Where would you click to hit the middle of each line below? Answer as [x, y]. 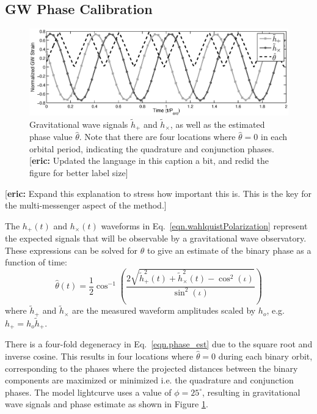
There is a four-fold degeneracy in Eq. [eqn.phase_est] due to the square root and [159, 344]
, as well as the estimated [217, 124]
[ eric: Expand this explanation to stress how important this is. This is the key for [158, 193]
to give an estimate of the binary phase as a [229, 250]
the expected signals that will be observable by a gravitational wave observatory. [156, 238]
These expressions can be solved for [71, 250]
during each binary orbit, [265, 356]
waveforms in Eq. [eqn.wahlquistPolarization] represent [204, 225]
